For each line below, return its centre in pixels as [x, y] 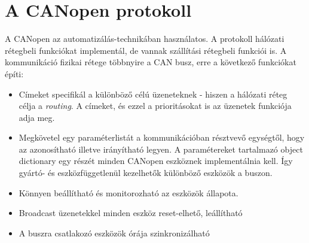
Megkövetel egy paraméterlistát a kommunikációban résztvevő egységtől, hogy [162, 137]
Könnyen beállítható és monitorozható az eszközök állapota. [129, 192]
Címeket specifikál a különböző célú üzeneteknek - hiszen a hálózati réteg [153, 94]
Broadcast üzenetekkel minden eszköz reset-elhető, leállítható [131, 213]
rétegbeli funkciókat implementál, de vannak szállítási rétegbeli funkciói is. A [146, 50]
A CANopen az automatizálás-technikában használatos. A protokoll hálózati [145, 39]
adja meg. [37, 117]
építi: [14, 73]
